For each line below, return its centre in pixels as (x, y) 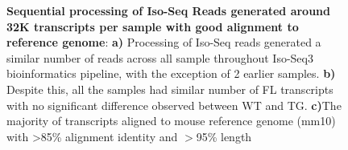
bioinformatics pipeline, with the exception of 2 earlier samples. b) (171, 73)
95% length (224, 136)
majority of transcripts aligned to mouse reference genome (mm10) (171, 121)
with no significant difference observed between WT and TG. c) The (174, 105)
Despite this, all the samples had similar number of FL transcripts (170, 89)
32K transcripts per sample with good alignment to (153, 26)
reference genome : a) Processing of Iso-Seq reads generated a (164, 42)
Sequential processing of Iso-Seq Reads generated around (169, 10)
